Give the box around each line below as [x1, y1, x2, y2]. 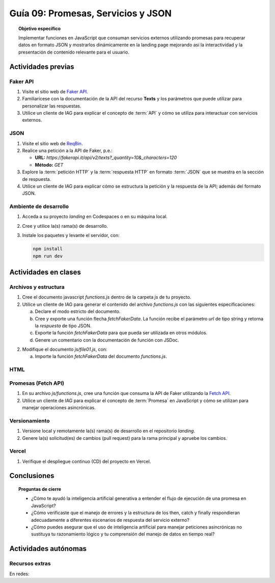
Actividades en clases [9, 268, 81, 277]
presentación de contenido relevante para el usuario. [18, 49, 129, 55]
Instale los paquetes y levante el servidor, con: [22, 232, 120, 238]
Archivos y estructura [9, 283, 65, 290]
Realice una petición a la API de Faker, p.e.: [22, 147, 113, 153]
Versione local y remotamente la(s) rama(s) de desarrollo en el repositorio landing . [22, 428, 196, 434]
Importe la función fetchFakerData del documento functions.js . [35, 353, 167, 359]
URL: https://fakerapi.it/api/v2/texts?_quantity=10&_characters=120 [35, 154, 177, 161]
